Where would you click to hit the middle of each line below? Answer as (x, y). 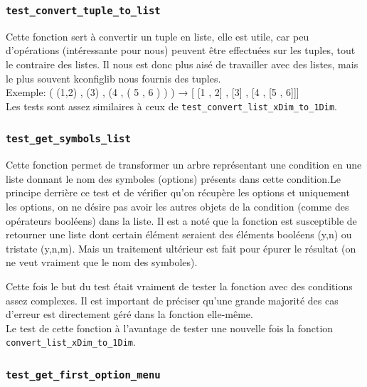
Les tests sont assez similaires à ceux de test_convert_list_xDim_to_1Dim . (171, 106)
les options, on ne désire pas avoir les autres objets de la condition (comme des (177, 206)
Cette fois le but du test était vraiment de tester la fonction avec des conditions (179, 286)
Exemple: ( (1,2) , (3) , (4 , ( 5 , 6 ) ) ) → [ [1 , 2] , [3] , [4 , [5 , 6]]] (153, 92)
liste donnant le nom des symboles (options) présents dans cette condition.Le (173, 178)
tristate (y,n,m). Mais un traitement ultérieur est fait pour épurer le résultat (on (181, 248)
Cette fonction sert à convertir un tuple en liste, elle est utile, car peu (158, 36)
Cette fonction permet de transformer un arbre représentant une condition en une (184, 165)
